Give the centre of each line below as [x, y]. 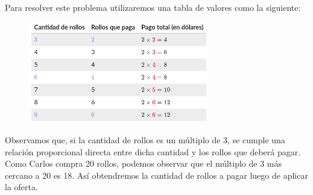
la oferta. [21, 187]
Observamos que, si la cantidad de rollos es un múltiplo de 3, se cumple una [145, 139]
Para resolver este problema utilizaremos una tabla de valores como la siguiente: [153, 7]
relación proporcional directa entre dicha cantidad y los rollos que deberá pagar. [153, 151]
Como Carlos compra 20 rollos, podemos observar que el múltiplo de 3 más [144, 163]
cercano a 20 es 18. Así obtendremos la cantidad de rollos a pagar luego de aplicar [156, 175]
